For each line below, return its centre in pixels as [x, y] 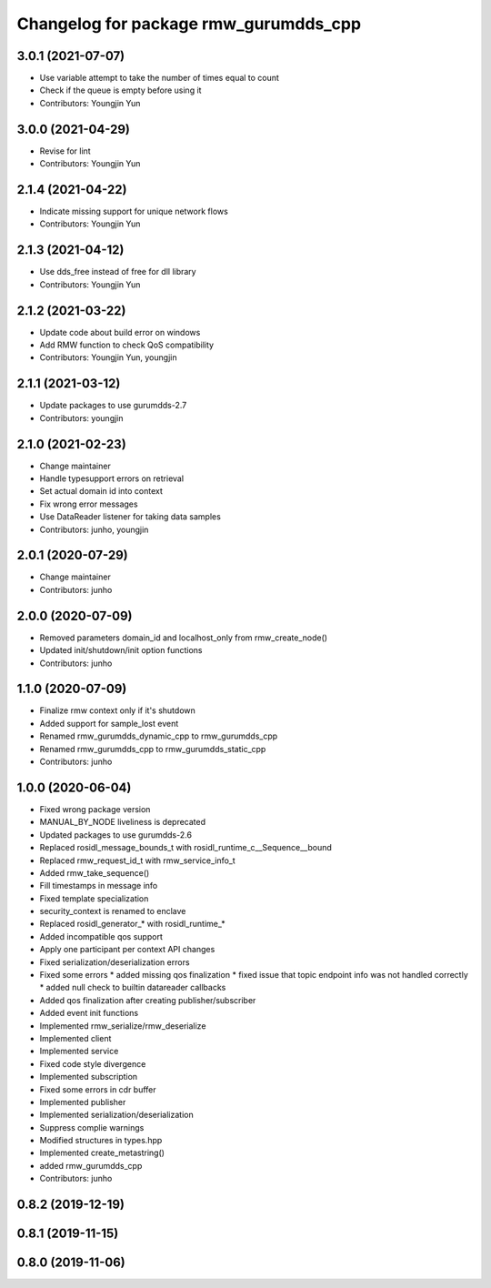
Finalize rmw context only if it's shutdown [117, 710]
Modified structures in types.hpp [101, 1141]
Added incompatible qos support [101, 936]
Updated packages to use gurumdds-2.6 [116, 835]
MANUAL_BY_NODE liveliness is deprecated [123, 822]
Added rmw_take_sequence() [95, 872]
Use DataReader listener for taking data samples [130, 517]
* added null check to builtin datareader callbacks [133, 988]
